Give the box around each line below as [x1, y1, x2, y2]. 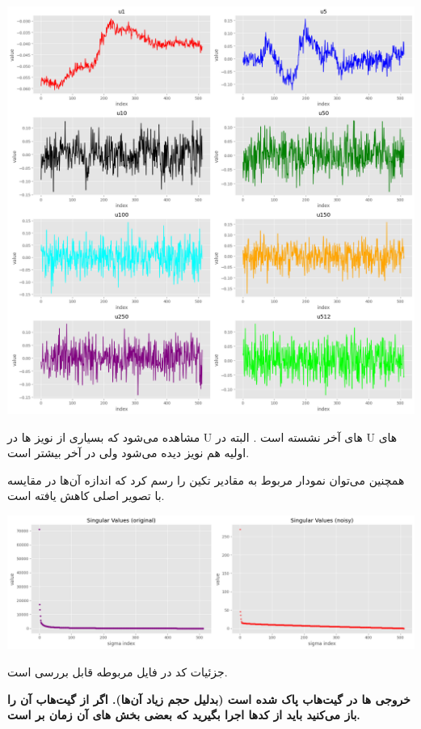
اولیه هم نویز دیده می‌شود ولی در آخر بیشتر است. [7, 444, 250, 461]
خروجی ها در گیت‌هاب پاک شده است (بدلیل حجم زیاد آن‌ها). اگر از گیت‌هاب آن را [7, 690, 410, 707]
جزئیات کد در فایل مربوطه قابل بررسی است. [7, 663, 228, 680]
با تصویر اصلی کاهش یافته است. [7, 487, 165, 504]
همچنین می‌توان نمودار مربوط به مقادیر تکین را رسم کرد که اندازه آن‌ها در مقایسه [7, 471, 405, 488]
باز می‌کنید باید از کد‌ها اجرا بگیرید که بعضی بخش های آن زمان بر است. [7, 706, 360, 723]
